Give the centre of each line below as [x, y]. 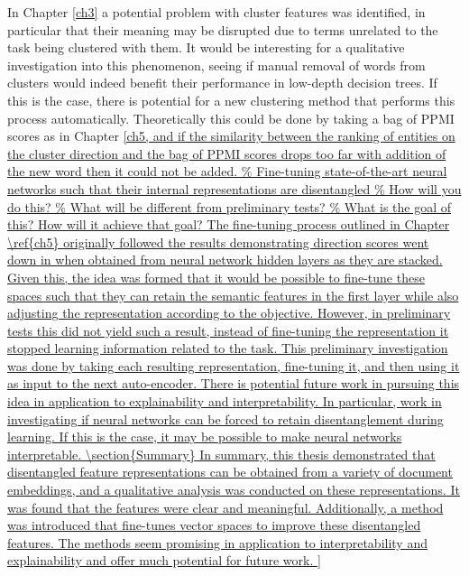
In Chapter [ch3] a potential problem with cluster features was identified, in [216, 12]
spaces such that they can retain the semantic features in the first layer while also [233, 295]
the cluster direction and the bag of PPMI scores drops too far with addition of [227, 153]
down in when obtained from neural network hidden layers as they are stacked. [225, 260]
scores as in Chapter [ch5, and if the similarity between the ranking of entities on [231, 136]
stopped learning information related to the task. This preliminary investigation [228, 348]
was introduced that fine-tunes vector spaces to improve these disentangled [214, 525]
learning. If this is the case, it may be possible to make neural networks [205, 437]
